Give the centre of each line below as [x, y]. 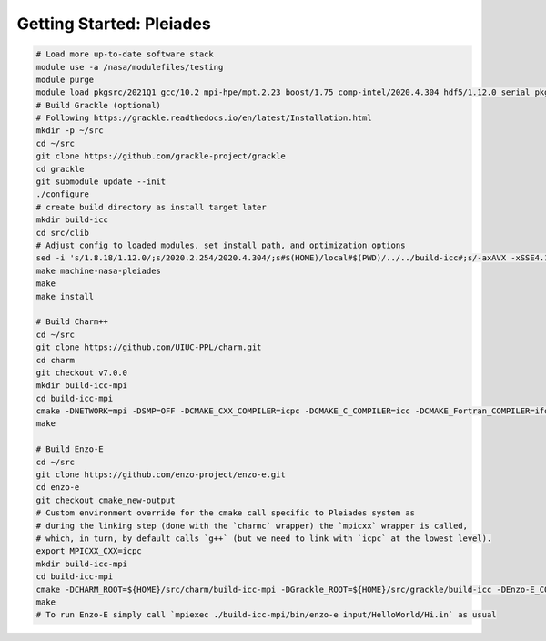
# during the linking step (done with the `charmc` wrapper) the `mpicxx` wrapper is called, [252, 525]
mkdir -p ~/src [70, 131]
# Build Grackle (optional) [98, 105]
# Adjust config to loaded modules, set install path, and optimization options [221, 245]
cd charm [56, 360]
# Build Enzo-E [70, 449]
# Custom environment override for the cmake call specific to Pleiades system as [226, 513]
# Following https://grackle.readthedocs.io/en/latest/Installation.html [204, 118]
